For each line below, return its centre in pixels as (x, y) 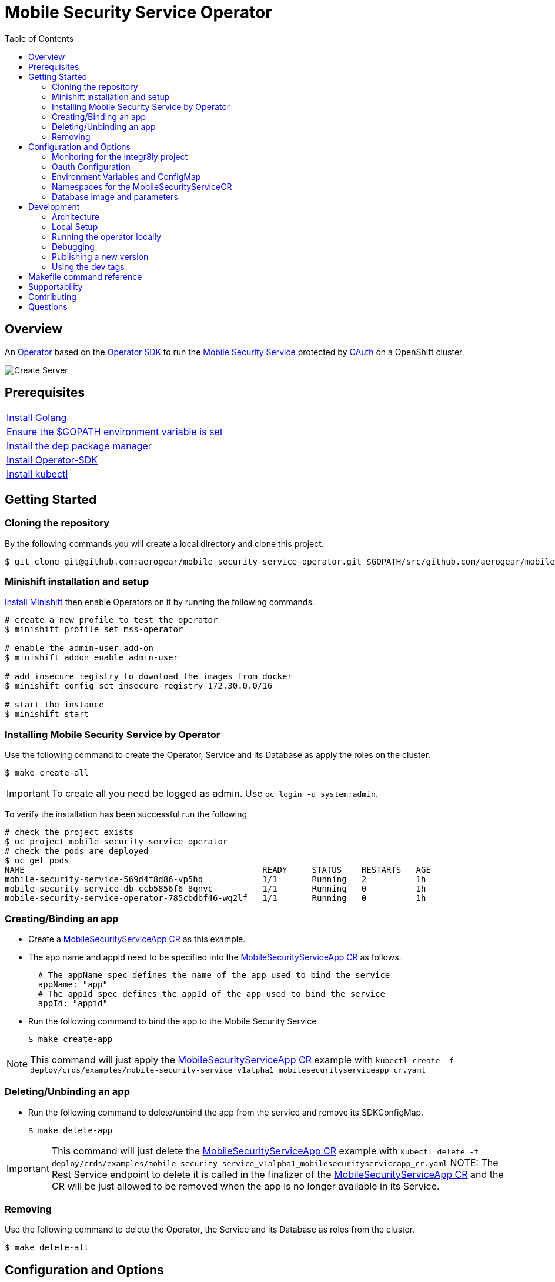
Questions (48, 306)
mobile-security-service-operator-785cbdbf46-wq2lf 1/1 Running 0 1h (215, 898)
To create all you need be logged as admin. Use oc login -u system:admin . (215, 794)
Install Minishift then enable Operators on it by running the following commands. (160, 602)
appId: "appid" (73, 1003)
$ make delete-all (47, 1248)
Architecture (76, 216)
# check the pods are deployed (77, 851)
